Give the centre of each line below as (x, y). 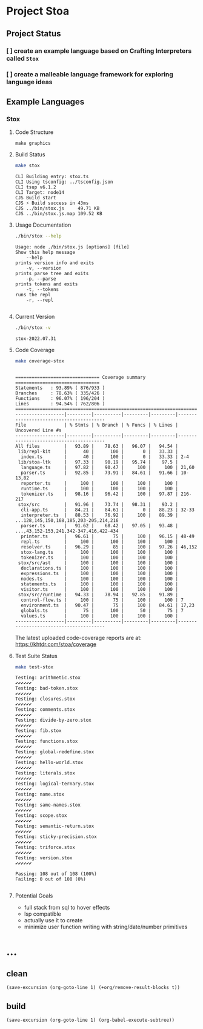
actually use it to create (53, 921)
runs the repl (33, 295)
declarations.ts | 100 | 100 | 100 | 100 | (100, 568)
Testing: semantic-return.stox (55, 826)
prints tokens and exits (46, 284)
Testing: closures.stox (45, 699)
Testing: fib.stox (38, 731)
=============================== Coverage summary (80, 377)
